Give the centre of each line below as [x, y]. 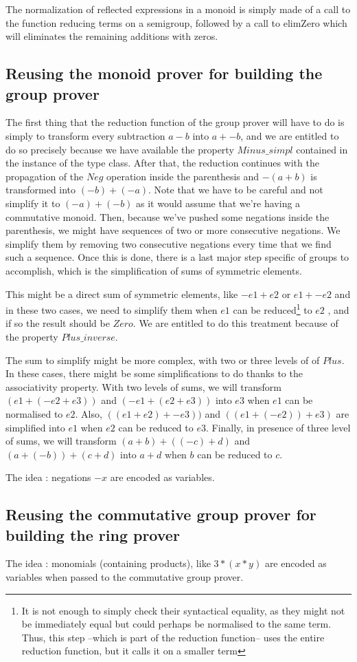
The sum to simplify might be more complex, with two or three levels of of [163, 360]
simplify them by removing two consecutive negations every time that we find [169, 243]
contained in [322, 149]
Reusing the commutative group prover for [161, 514]
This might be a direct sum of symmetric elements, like [122, 293]
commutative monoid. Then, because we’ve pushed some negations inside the [168, 216]
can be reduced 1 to [273, 309]
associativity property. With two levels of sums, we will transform [143, 386]
